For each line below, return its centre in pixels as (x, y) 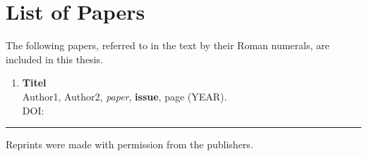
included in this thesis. (54, 59)
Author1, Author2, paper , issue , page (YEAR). (125, 96)
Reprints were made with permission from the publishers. (130, 144)
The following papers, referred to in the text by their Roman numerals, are (168, 45)
